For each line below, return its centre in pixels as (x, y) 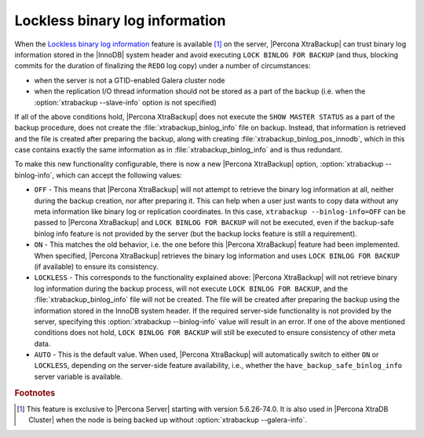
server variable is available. (79, 376)
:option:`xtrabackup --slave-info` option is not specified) (126, 102)
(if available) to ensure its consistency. (96, 266)
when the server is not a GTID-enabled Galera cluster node (130, 80)
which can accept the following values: (119, 175)
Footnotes (35, 393)
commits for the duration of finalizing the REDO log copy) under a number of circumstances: (163, 66)
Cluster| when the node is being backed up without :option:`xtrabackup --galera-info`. (168, 420)
